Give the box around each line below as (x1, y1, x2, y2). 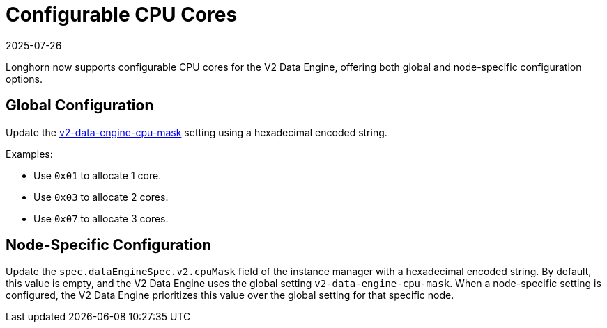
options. (6, 72, 43, 85)
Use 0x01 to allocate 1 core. (33, 169, 162, 181)
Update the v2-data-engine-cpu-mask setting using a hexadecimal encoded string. (6, 126, 387, 138)
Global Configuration (6, 97, 154, 115)
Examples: (6, 147, 53, 160)
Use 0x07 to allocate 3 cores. (33, 212, 169, 224)
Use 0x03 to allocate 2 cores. (33, 190, 169, 203)
